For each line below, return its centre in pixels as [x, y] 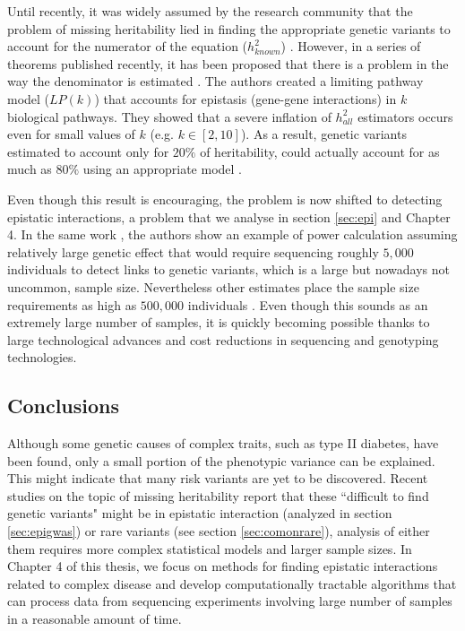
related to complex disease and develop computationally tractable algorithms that [232, 583]
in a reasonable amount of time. [95, 619]
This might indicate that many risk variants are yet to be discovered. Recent [218, 478]
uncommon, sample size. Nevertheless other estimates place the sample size [213, 286]
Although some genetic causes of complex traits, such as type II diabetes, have [223, 443]
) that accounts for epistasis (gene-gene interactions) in [245, 98]
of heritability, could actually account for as [320, 151]
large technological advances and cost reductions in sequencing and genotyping [223, 339]
